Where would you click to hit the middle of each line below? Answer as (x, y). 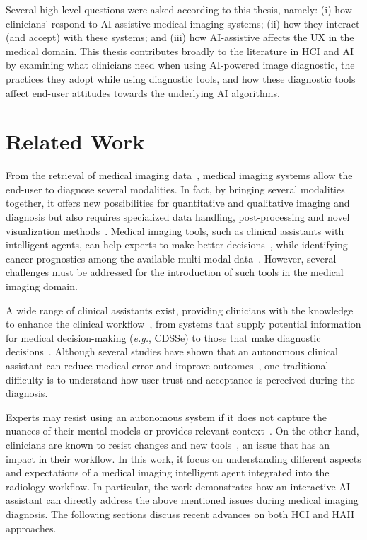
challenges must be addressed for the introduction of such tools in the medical (175, 272)
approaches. (31, 528)
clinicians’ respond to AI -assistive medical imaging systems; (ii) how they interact (183, 23)
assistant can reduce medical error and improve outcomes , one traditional (167, 365)
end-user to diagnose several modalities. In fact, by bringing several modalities (175, 189)
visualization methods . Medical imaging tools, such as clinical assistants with (175, 230)
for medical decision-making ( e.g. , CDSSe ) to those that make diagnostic (163, 337)
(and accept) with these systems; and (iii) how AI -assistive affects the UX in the (180, 37)
